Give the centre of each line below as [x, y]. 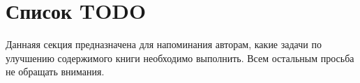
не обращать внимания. [55, 71]
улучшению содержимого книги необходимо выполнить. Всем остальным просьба [180, 58]
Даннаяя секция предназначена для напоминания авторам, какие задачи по [164, 44]
